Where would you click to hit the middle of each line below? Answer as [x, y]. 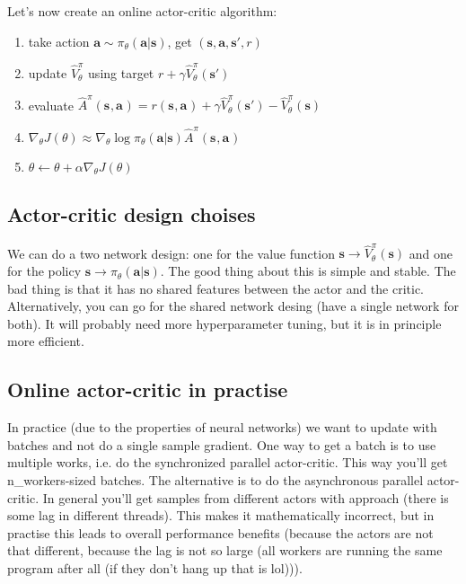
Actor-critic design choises [132, 213]
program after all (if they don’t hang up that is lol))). [155, 567]
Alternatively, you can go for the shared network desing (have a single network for [233, 306]
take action [59, 41]
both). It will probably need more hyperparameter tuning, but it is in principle [224, 323]
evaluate [51, 105]
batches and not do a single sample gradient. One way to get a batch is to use [222, 444]
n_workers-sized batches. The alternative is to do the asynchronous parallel [215, 480]
